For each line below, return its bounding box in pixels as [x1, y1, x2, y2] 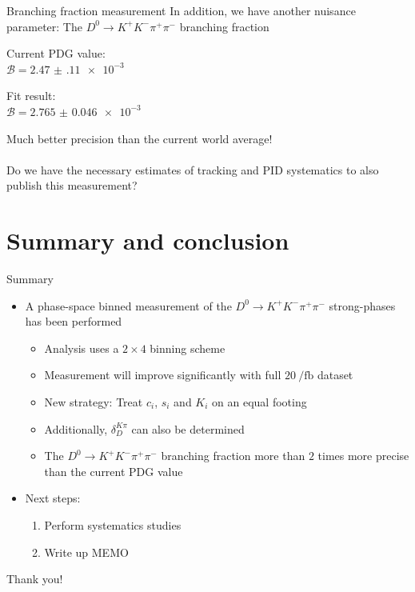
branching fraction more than [161, 447, 305, 464]
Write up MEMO [44, 543, 129, 560]
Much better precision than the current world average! [6, 130, 273, 146]
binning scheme [150, 339, 225, 356]
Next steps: [25, 490, 81, 506]
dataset [317, 366, 353, 383]
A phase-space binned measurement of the [25, 297, 232, 314]
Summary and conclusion [6, 224, 289, 257]
